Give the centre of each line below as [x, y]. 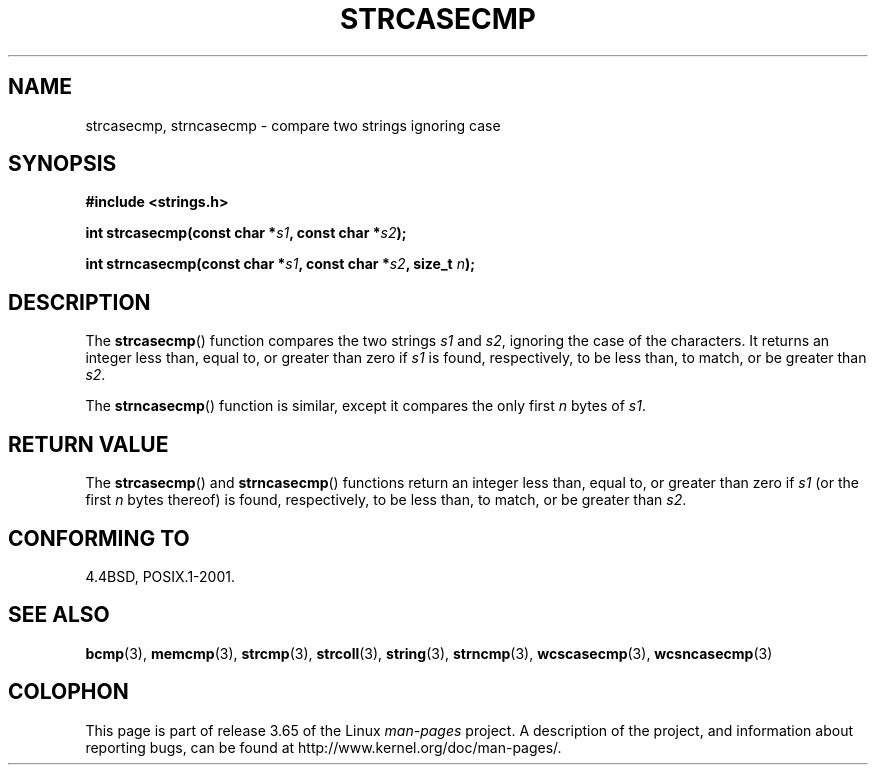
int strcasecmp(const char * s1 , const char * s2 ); [246, 233]
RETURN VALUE [88, 444]
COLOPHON [68, 692]
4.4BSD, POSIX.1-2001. [160, 576]
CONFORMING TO [99, 538]
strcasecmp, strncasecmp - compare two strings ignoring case [293, 125]
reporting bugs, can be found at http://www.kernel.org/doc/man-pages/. [323, 747]
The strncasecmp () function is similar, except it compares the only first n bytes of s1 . [365, 406]
